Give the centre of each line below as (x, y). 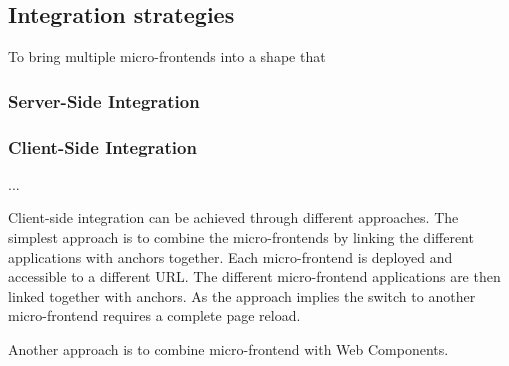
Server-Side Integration (104, 100)
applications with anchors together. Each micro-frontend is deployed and (230, 256)
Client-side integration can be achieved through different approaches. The (233, 217)
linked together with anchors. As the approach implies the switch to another (242, 295)
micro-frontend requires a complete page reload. (154, 315)
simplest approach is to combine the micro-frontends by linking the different (241, 237)
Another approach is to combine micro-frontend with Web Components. (228, 349)
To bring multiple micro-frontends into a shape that (167, 56)
